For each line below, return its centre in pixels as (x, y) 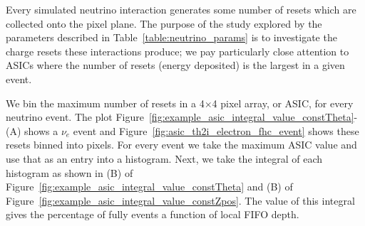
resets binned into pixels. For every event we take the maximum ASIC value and (181, 145)
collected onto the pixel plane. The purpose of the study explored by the (164, 23)
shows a (41, 130)
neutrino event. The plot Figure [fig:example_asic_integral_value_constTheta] (180, 117)
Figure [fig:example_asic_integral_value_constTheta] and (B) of (149, 187)
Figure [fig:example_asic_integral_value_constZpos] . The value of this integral (180, 200)
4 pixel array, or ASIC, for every (283, 103)
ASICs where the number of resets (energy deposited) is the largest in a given (175, 65)
